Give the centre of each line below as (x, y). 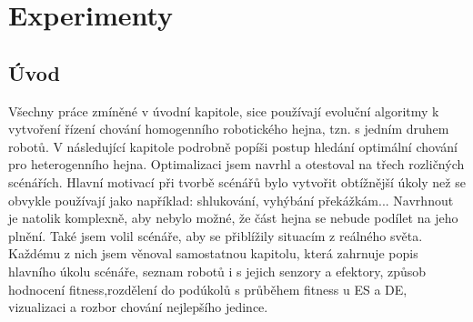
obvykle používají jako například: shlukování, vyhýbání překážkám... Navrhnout (231, 200)
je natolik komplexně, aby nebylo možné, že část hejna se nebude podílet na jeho (233, 218)
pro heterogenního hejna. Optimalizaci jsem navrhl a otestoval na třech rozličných (236, 164)
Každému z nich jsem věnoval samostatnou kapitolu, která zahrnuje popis (213, 253)
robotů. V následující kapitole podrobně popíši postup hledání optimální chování (233, 146)
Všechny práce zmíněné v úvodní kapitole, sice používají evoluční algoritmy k (224, 111)
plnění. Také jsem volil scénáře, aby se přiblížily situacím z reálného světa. (216, 235)
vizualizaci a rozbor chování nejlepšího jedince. (138, 307)
